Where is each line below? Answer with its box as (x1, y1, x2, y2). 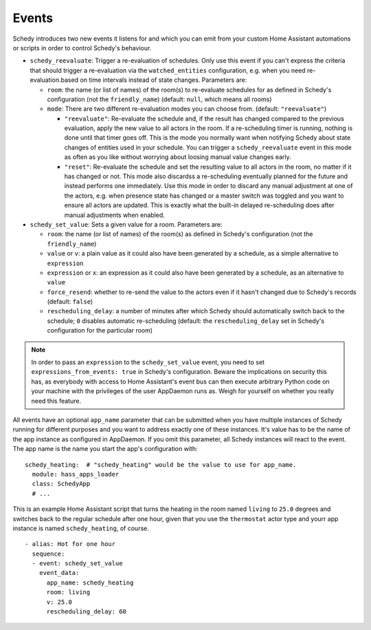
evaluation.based (30, 76, 79, 84)
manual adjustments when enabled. (64, 211, 165, 219)
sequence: (32, 549, 65, 558)
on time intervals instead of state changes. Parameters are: (80, 76, 247, 84)
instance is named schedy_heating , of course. (12, 524, 149, 532)
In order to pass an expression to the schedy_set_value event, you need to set (31, 358, 265, 366)
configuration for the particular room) (47, 326, 153, 335)
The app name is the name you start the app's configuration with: (12, 445, 198, 453)
